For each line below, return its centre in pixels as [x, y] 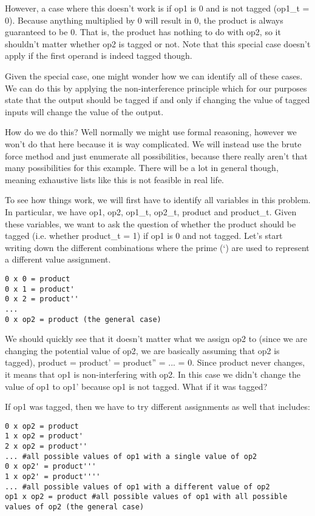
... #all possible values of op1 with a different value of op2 [137, 487]
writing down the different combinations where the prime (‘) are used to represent [157, 247]
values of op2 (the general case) [75, 507]
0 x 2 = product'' [42, 299]
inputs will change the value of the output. [84, 111]
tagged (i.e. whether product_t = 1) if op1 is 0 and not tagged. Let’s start [144, 236]
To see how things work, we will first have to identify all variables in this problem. [158, 200]
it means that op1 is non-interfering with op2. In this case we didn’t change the [153, 374]
